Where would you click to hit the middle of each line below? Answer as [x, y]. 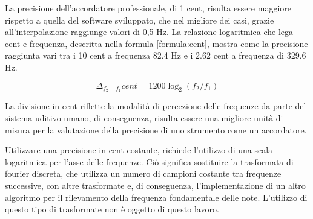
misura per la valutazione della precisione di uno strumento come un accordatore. [156, 129]
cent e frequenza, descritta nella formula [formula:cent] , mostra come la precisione [156, 43]
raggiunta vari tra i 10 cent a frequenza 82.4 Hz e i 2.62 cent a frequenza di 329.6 [156, 55]
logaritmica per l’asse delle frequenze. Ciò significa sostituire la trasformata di [149, 161]
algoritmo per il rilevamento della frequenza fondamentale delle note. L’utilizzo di [156, 197]
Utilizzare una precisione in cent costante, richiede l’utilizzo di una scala [139, 150]
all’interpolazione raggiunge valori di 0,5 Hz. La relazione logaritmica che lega [149, 32]
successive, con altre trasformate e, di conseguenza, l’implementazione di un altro [155, 185]
